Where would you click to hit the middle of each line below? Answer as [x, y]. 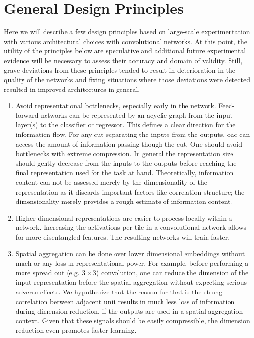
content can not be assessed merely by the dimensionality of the [111, 182]
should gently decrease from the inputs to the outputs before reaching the [126, 163]
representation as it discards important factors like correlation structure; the [130, 192]
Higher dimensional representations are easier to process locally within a [124, 217]
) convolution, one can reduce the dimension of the [172, 272]
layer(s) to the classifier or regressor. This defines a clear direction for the [126, 124]
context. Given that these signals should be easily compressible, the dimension [133, 320]
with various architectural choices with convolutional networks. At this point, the [126, 41]
